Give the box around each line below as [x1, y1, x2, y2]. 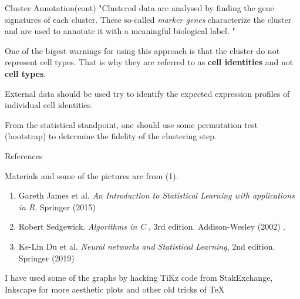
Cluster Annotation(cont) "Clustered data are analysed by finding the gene [5, 2, 274, 14]
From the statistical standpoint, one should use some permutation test [5, 118, 258, 130]
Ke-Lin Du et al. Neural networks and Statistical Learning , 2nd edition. [18, 240, 275, 252]
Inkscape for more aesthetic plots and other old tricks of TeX [5, 283, 225, 295]
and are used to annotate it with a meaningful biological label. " [5, 25, 235, 37]
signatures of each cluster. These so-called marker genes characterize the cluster [5, 13, 292, 25]
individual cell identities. [5, 99, 93, 111]
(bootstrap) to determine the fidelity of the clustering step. [5, 130, 217, 142]
